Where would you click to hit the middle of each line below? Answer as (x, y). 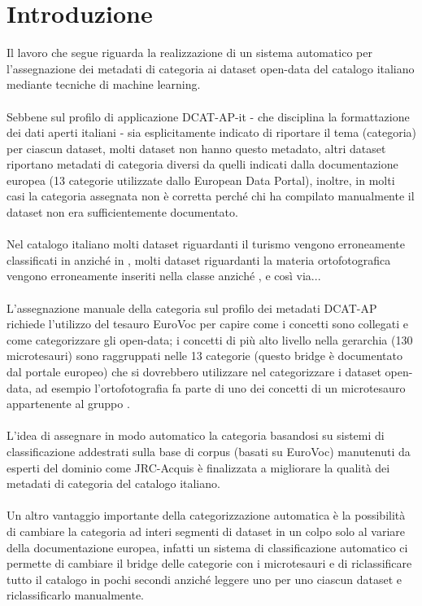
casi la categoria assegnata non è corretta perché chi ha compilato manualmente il (211, 196)
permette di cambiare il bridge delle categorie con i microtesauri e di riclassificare (209, 563)
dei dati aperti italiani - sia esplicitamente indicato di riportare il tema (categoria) (211, 132)
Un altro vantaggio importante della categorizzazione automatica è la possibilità (206, 515)
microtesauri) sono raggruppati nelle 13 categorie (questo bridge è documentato (204, 356)
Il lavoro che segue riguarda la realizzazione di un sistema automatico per (189, 53)
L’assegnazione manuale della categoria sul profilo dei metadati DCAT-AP (192, 307)
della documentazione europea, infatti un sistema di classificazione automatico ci (207, 547)
